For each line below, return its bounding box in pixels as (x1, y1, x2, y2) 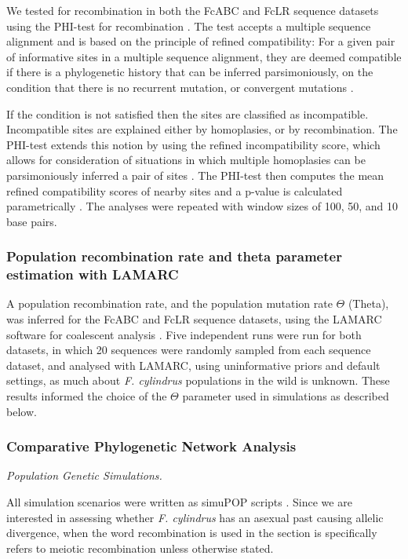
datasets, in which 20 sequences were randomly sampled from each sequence (6, 342, 371, 358)
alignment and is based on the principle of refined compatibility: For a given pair (6, 33, 395, 49)
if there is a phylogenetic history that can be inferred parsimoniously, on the (6, 64, 373, 80)
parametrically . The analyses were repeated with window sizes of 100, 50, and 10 (6, 198, 398, 214)
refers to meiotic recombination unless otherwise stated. (6, 539, 274, 556)
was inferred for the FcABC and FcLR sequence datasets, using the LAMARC (6, 311, 382, 327)
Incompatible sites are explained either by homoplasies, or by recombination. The (6, 121, 398, 137)
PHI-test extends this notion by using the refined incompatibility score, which (6, 136, 381, 152)
